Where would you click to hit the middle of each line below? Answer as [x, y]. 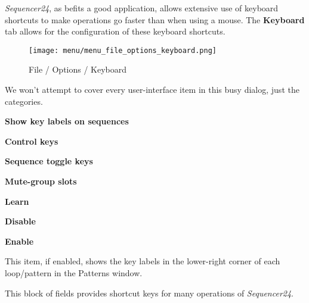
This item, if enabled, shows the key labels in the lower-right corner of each [143, 261]
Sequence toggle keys [49, 161]
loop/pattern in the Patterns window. [74, 272]
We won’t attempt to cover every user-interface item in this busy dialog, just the [152, 90]
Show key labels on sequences [67, 121]
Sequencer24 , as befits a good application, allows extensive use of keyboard [142, 8]
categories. [24, 101]
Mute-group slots [41, 181]
